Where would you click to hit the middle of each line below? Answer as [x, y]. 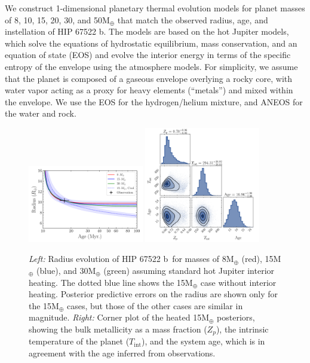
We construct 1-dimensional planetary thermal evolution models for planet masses [155, 8]
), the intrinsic [242, 329]
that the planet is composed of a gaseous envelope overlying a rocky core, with [149, 78]
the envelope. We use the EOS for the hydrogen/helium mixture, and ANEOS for [154, 101]
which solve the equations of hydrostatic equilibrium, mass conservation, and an [151, 43]
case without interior [238, 282]
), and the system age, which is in [203, 341]
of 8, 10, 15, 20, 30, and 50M [57, 19]
